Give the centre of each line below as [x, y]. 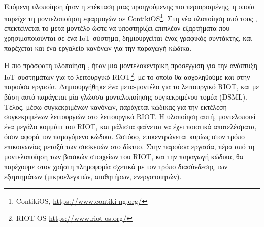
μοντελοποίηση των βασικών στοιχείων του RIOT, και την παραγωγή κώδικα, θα [124, 156]
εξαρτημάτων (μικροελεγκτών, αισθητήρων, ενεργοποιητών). [93, 176]
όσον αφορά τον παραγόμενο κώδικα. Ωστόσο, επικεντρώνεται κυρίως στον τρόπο [124, 136]
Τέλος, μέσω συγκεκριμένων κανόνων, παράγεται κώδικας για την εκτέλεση [115, 106]
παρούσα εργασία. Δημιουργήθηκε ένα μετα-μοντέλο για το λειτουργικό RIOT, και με [132, 87]
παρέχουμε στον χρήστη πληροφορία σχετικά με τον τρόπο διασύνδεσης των [116, 166]
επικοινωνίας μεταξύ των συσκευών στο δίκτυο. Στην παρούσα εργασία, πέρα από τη [129, 147]
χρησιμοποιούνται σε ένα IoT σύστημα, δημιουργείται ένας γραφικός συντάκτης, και [128, 38]
